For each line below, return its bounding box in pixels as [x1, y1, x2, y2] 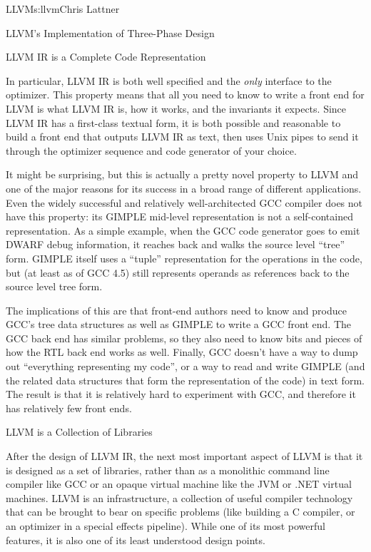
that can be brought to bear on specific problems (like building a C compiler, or [6, 504, 355, 519]
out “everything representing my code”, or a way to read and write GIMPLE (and [6, 359, 365, 374]
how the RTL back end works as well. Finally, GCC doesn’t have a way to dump [6, 344, 358, 359]
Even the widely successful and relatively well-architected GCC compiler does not [6, 195, 363, 210]
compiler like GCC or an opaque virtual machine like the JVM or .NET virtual [6, 476, 352, 491]
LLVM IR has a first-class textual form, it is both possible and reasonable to [6, 115, 341, 130]
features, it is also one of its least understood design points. [6, 532, 265, 547]
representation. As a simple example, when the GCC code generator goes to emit [6, 223, 360, 237]
